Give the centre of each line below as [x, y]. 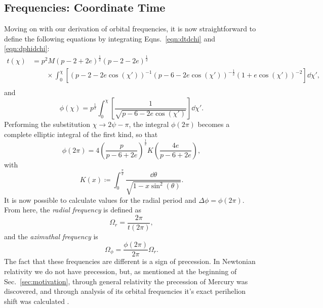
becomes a [214, 124]
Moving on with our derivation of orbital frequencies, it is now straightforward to [130, 29]
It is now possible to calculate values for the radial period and [100, 200]
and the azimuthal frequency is [51, 236]
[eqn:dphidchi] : [27, 48]
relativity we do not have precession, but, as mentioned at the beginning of [120, 271]
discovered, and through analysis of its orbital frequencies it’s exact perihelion [125, 291]
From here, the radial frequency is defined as [73, 210]
